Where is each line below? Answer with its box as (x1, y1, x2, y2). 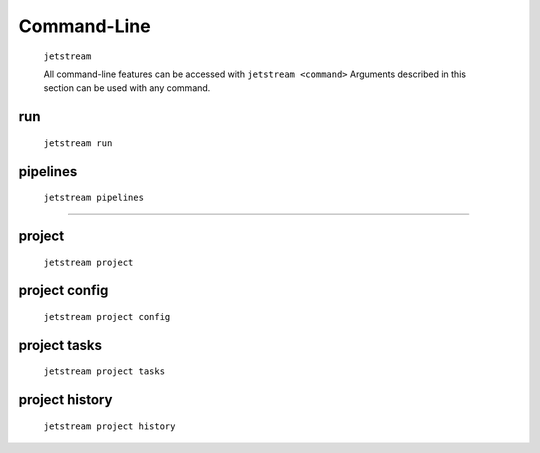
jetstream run (43, 137, 113, 149)
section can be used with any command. (43, 82, 211, 94)
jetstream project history (43, 420, 176, 432)
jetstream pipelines (43, 192, 145, 204)
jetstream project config (43, 311, 171, 322)
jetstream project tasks (43, 366, 165, 377)
